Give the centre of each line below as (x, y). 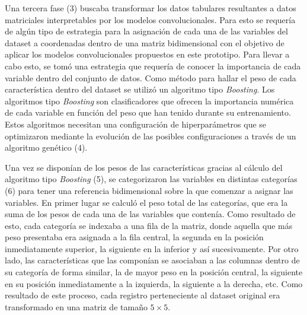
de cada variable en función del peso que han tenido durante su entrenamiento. (148, 112)
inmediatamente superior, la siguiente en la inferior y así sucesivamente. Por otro (152, 248)
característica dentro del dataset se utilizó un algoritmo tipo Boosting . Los (140, 89)
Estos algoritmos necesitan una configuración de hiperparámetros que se (136, 124)
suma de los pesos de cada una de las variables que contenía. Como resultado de (150, 214)
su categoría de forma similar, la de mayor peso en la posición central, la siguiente (154, 272)
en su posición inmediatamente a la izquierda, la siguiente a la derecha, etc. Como (154, 283)
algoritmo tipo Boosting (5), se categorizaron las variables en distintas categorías (151, 179)
